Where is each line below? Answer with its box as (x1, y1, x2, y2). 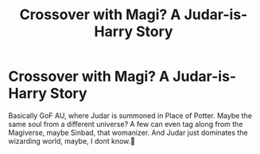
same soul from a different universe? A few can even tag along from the (8, 119, 243, 128)
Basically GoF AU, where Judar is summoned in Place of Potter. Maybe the (8, 110, 253, 120)
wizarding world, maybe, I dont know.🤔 (8, 136, 136, 145)
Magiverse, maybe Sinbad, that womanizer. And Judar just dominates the (8, 128, 248, 137)
